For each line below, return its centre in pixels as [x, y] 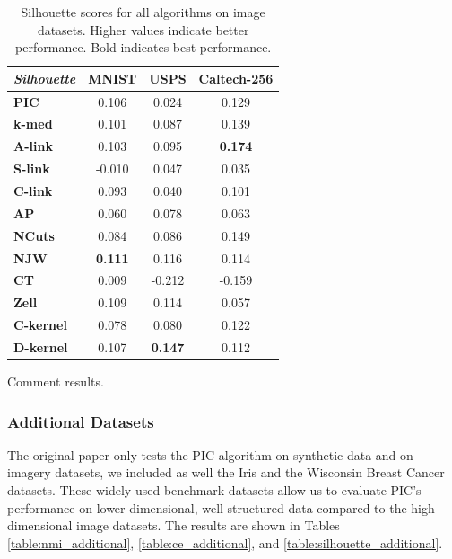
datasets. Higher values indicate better [143, 29]
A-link [33, 146]
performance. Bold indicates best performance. [143, 47]
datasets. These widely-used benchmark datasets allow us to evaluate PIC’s [214, 490]
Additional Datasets [81, 421]
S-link [32, 169]
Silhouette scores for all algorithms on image [143, 12]
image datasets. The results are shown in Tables [208, 525]
